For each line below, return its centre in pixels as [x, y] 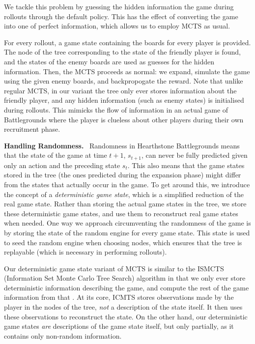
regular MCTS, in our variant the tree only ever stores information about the [120, 90]
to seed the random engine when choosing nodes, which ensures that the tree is [123, 242]
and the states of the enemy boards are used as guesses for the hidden [109, 61]
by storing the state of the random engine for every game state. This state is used [127, 232]
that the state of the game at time [56, 155]
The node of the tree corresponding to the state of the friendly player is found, [122, 52]
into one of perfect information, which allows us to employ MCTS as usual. [117, 26]
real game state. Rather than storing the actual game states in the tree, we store [125, 204]
